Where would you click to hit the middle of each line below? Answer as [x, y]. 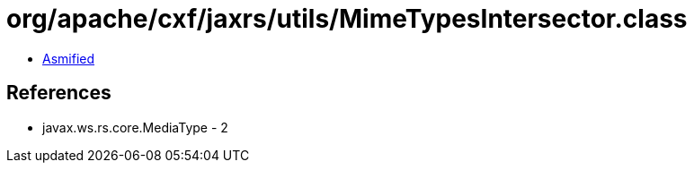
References [59, 93]
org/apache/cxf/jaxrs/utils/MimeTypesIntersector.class [347, 19]
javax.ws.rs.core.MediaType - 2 [135, 127]
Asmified [69, 58]
